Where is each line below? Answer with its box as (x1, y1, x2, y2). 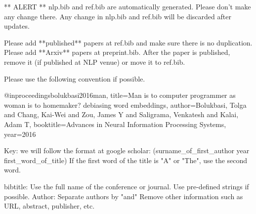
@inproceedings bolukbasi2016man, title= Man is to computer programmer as (4, 90, 236, 100)
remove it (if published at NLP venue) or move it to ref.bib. (4, 56, 185, 67)
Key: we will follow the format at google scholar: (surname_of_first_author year (4, 145, 250, 156)
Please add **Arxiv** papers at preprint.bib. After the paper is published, (4, 47, 230, 57)
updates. (4, 21, 30, 31)
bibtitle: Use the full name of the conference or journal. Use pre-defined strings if (4, 181, 249, 191)
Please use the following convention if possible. (4, 73, 145, 84)
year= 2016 (4, 128, 36, 139)
